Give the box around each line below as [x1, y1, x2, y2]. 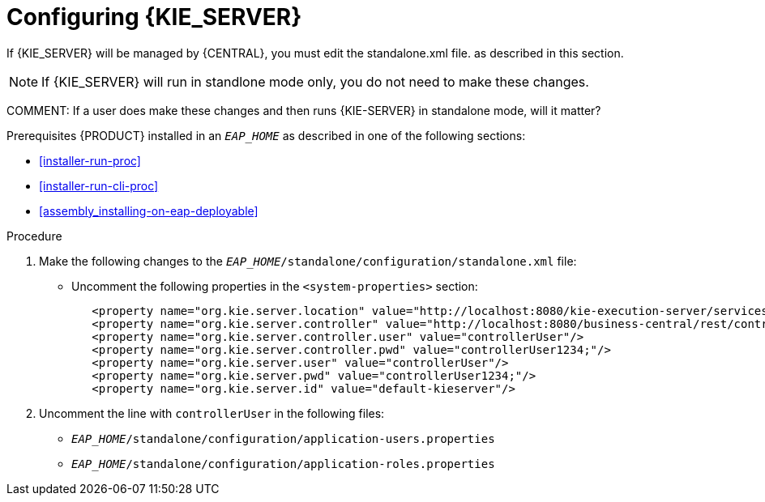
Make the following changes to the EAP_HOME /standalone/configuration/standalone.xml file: [39, 253, 577, 268]
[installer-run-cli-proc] [39, 178, 159, 193]
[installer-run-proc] [39, 153, 141, 168]
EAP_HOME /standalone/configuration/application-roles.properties [71, 457, 495, 470]
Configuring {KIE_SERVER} [6, 3, 302, 31]
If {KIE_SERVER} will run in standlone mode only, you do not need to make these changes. [41, 73, 589, 90]
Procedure [6, 228, 62, 243]
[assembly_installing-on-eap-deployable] [39, 203, 259, 218]
